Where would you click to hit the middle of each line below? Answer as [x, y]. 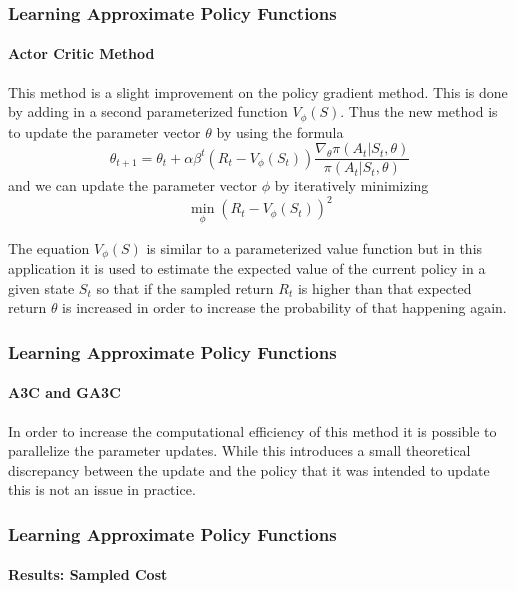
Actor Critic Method [81, 53]
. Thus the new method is [419, 111]
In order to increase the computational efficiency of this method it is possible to [252, 430]
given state [41, 287]
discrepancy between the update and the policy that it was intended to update [249, 469]
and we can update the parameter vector [132, 185]
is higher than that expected [384, 287]
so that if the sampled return [185, 287]
